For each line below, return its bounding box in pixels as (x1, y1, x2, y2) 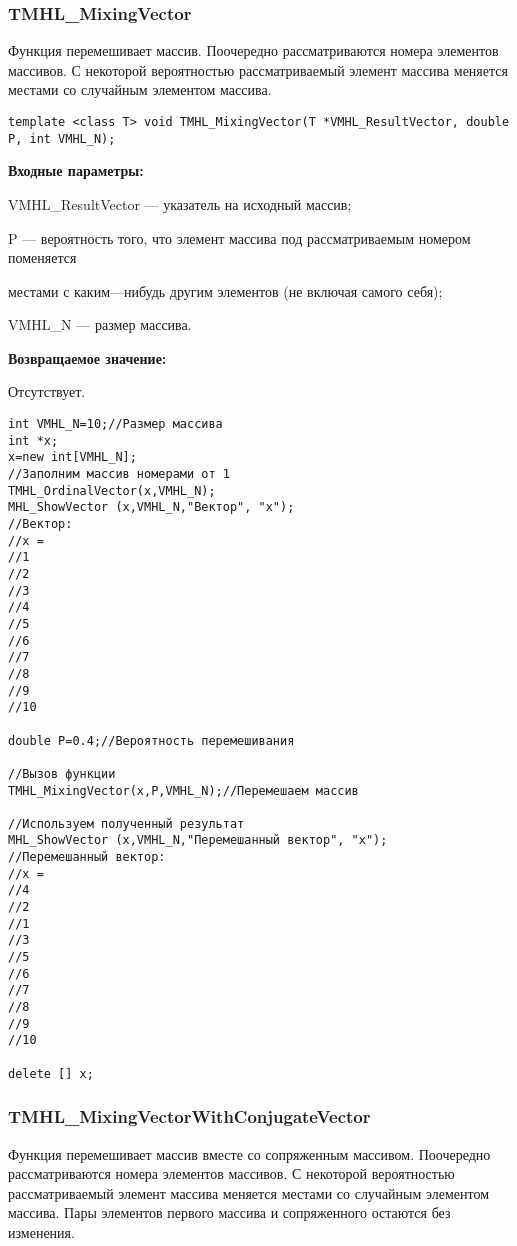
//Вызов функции (8, 766, 116, 781)
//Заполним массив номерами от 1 (8, 467, 230, 482)
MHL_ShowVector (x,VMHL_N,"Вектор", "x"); (8, 500, 295, 515)
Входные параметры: (8, 160, 144, 181)
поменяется (8, 247, 77, 268)
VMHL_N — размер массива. (8, 314, 192, 335)
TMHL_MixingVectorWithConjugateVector (8, 1104, 371, 1129)
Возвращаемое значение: (8, 347, 167, 368)
